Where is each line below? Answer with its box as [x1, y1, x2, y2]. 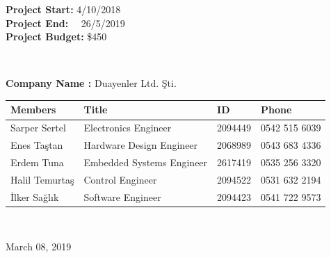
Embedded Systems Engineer [83, 155, 208, 169]
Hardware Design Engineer [83, 138, 198, 152]
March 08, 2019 [6, 239, 72, 254]
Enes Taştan [10, 138, 63, 152]
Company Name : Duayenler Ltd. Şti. [6, 76, 177, 90]
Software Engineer [83, 189, 161, 204]
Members [10, 102, 56, 117]
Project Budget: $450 [6, 29, 107, 44]
